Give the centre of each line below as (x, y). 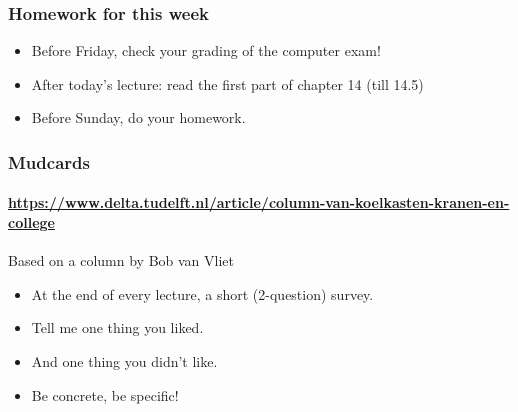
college (31, 222)
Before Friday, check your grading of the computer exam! (206, 50)
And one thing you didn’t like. (124, 361)
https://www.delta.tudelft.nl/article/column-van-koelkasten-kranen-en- (259, 202)
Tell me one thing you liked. (117, 327)
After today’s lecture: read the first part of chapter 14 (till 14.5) (227, 83)
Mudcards (49, 161)
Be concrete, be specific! (105, 394)
